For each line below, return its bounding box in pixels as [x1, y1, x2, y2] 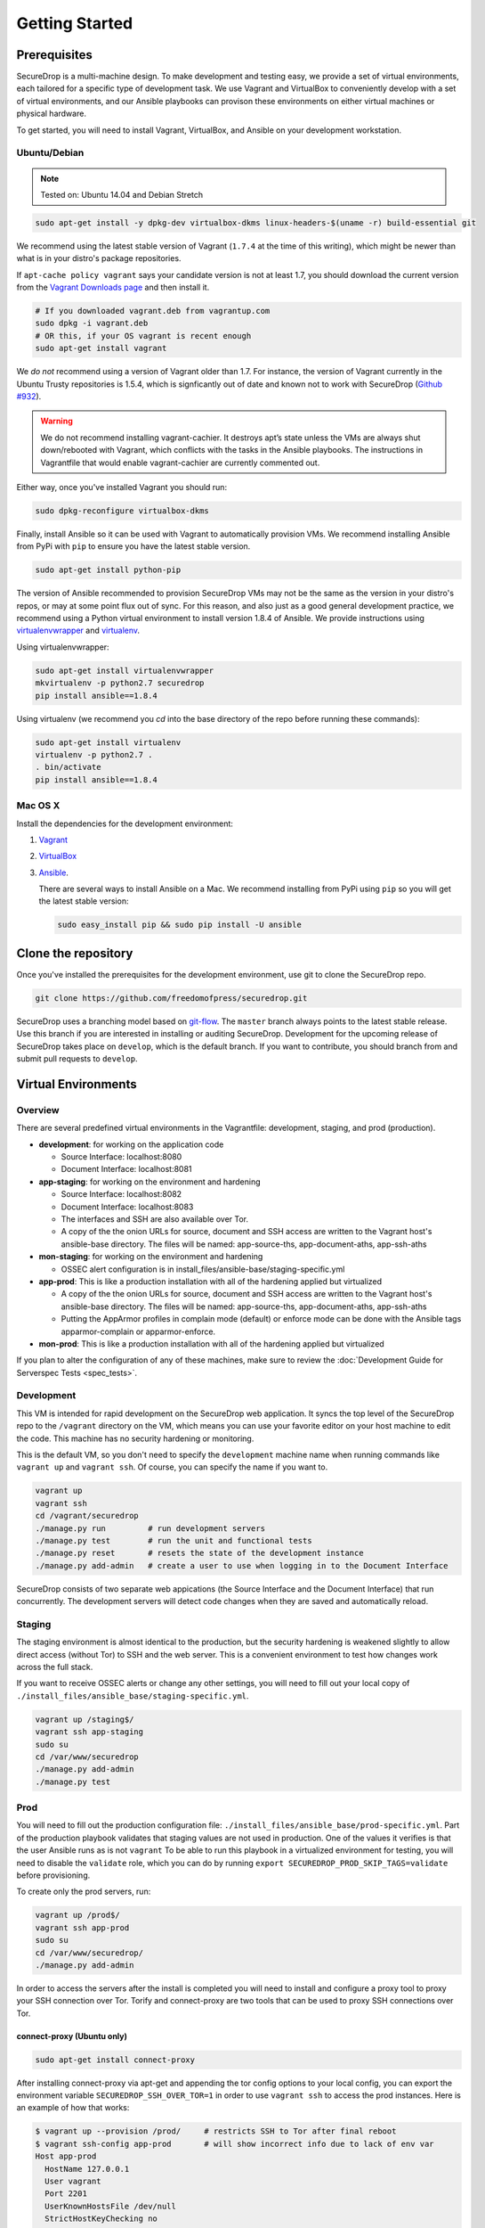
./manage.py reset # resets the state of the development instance [35, 1548, 364, 1559]
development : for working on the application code [38, 1139, 224, 1150]
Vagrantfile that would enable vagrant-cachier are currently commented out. [40, 457, 320, 468]
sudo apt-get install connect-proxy [35, 2054, 196, 2065]
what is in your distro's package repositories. [16, 253, 182, 264]
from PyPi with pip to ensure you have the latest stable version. [16, 541, 251, 552]
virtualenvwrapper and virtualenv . [16, 625, 141, 636]
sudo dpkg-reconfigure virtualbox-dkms [35, 505, 209, 516]
